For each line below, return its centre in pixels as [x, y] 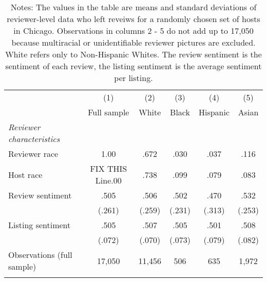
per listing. [133, 78]
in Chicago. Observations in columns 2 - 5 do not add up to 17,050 [133, 31]
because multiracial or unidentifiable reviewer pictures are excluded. [133, 42]
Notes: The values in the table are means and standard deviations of [133, 7]
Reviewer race [33, 154]
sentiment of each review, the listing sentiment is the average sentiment [133, 66]
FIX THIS [109, 168]
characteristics [34, 139]
